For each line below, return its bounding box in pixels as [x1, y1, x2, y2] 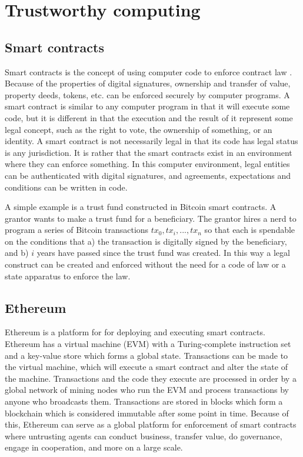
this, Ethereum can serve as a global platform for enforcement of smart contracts [5, 418, 297, 431]
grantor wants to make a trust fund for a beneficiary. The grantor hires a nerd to [5, 212, 297, 224]
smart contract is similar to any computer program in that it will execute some [5, 100, 290, 112]
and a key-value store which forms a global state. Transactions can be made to [5, 349, 288, 361]
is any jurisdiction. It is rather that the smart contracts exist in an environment [5, 146, 292, 158]
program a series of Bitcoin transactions [5, 224, 149, 236]
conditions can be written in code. [5, 181, 128, 193]
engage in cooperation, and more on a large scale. [5, 441, 183, 453]
